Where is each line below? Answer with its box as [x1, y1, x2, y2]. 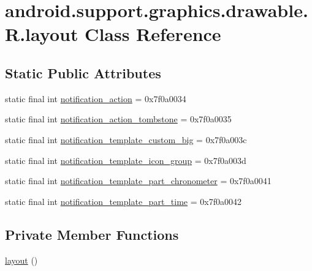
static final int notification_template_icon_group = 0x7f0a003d [5, 154, 246, 166]
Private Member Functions [5, 225, 179, 243]
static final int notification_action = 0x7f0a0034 [5, 92, 186, 105]
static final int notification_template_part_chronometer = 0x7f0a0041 [5, 174, 272, 187]
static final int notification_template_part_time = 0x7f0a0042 [5, 195, 242, 207]
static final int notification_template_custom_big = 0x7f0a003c [5, 133, 247, 146]
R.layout [5, 21, 78, 46]
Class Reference [85, 21, 221, 46]
